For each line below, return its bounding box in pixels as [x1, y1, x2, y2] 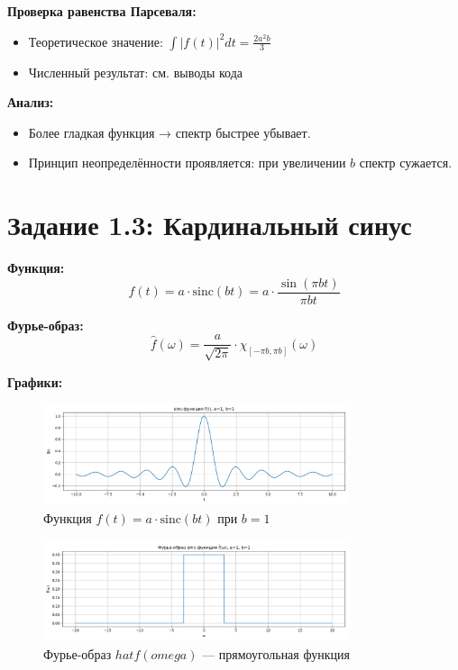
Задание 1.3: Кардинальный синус [7, 206, 412, 243]
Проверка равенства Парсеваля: [7, 2, 197, 20]
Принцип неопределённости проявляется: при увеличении [28, 153, 346, 172]
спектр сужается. [359, 153, 453, 172]
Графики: [7, 372, 63, 391]
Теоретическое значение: [28, 32, 163, 50]
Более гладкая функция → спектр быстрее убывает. [28, 122, 311, 141]
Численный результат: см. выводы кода [28, 62, 243, 81]
